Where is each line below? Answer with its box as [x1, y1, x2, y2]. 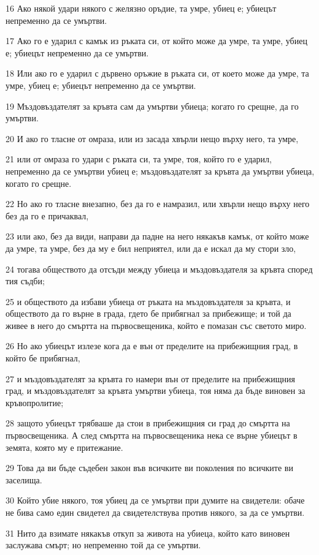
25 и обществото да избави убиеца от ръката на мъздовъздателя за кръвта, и [6, 295, 291, 308]
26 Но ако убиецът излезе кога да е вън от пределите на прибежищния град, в [6, 339, 298, 352]
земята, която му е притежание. [6, 440, 123, 453]
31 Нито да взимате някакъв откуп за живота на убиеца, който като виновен [6, 526, 290, 539]
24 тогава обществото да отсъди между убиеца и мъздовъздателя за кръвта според [6, 262, 313, 275]
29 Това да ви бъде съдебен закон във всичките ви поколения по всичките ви [6, 461, 293, 474]
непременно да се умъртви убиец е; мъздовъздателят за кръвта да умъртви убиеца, [6, 164, 315, 177]
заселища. [6, 473, 42, 486]
